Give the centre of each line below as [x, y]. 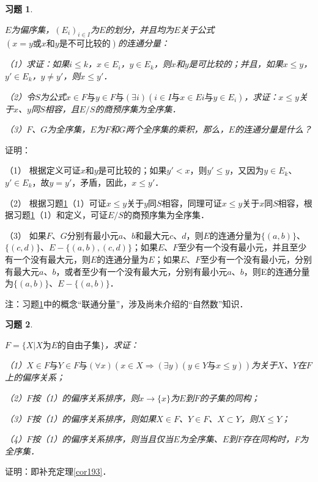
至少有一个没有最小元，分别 [257, 259]
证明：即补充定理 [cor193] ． [58, 471]
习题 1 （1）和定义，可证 [60, 215]
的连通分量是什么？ [273, 129]
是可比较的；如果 [132, 170]
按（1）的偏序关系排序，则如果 [94, 418]
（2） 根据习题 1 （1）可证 [56, 203]
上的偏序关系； [35, 377]
